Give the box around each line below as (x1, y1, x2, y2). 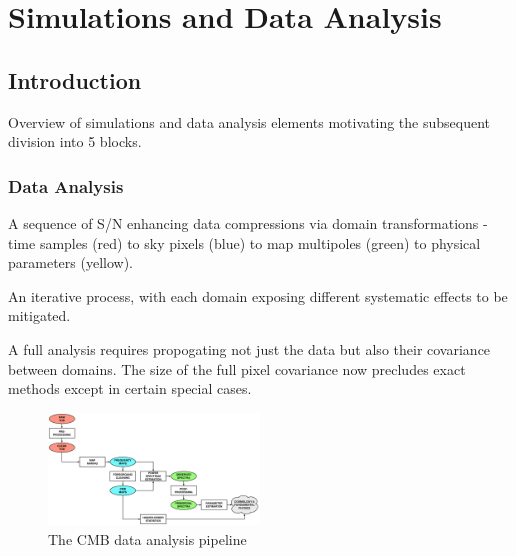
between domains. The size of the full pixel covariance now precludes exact (8, 358, 466, 379)
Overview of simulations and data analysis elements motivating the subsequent (8, 111, 491, 132)
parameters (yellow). (8, 252, 133, 273)
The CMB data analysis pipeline (48, 528, 247, 549)
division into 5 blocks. (8, 131, 142, 152)
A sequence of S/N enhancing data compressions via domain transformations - (8, 212, 488, 233)
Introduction (8, 64, 142, 95)
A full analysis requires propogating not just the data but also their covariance (8, 338, 491, 359)
